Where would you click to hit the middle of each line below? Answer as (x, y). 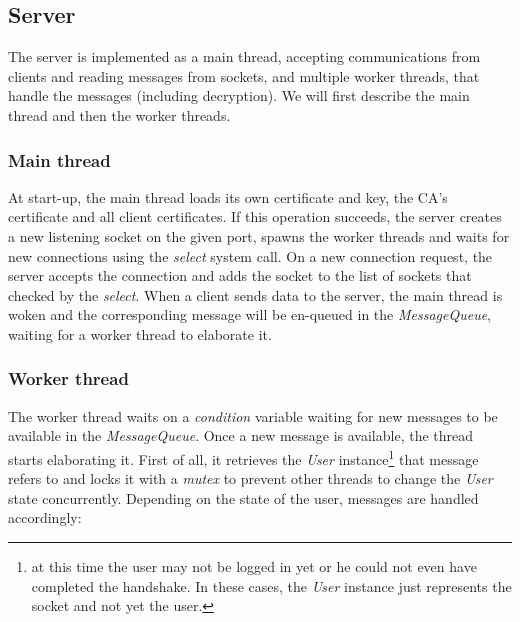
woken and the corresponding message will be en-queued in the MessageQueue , (250, 314)
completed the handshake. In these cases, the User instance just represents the (271, 585)
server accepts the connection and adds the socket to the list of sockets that (240, 275)
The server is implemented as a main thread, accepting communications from (244, 56)
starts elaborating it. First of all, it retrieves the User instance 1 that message (243, 457)
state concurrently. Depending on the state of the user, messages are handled (243, 497)
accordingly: (45, 517)
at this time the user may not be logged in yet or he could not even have (254, 565)
